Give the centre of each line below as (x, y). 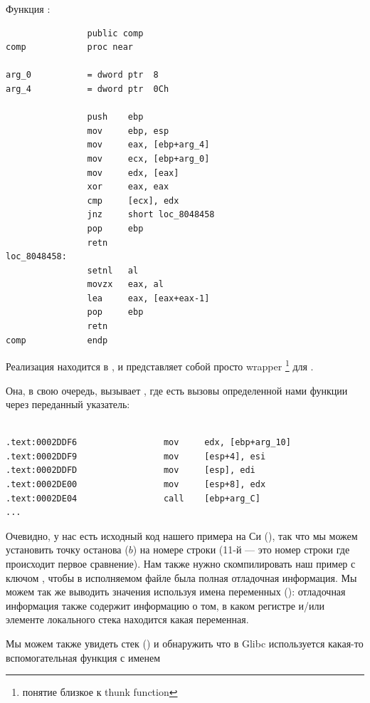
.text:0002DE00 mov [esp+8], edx (136, 485)
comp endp (57, 340)
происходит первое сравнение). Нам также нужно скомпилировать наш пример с (181, 564)
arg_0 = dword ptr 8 (82, 75)
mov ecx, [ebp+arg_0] (148, 158)
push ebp (115, 117)
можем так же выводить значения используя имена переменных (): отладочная (176, 592)
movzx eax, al (125, 285)
